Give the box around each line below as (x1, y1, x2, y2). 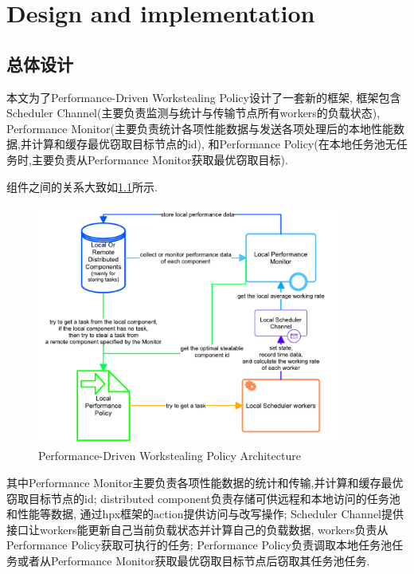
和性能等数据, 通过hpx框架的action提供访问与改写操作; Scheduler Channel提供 (6, 505, 404, 522)
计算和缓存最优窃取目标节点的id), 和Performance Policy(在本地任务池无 (31, 136, 396, 152)
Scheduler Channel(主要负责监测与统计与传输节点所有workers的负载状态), (6, 104, 381, 121)
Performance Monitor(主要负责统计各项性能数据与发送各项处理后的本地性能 (6, 120, 394, 136)
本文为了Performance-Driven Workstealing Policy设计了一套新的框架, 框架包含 (6, 88, 401, 105)
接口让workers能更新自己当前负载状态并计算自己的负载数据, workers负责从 (6, 521, 389, 537)
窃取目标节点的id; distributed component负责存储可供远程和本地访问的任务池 (6, 489, 400, 506)
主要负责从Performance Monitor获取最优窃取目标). (31, 151, 288, 167)
